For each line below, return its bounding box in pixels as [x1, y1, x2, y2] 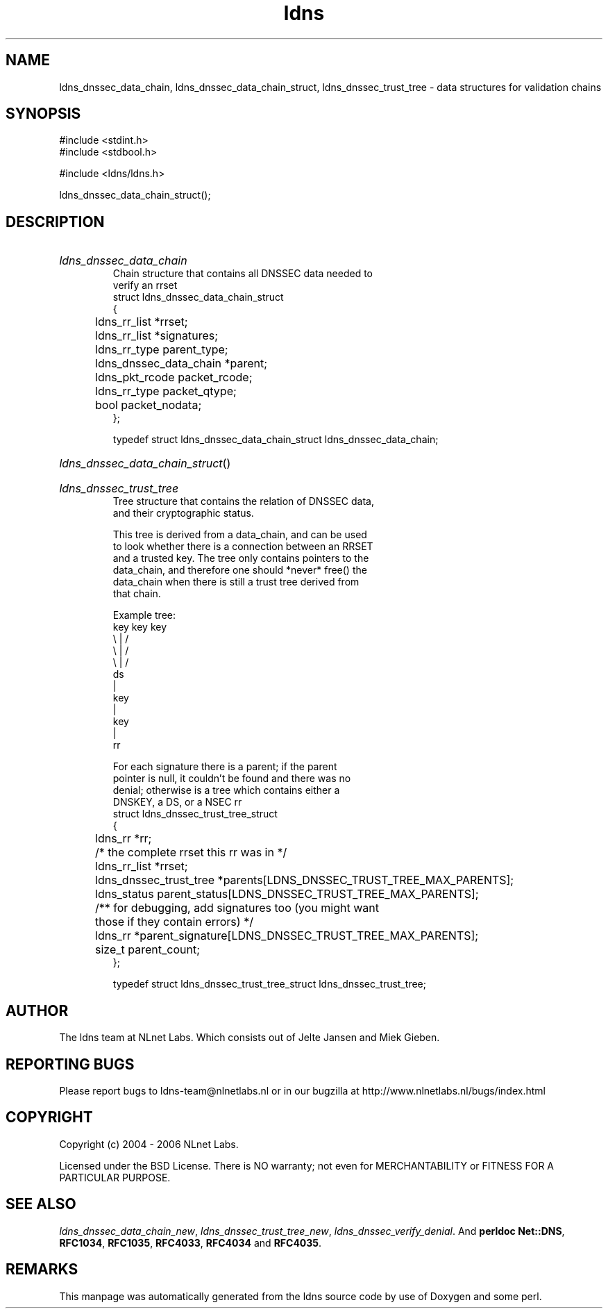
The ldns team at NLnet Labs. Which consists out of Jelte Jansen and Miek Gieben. [59, 1031, 440, 1044]
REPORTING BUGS [6, 1055, 135, 1073]
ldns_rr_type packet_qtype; [95, 384, 237, 399]
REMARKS [6, 1261, 78, 1279]
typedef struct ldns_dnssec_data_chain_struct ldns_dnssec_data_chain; [112, 433, 439, 446]
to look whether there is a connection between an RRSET [112, 540, 373, 553]
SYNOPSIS [6, 105, 81, 123]
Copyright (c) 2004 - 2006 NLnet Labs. [59, 1138, 239, 1150]
